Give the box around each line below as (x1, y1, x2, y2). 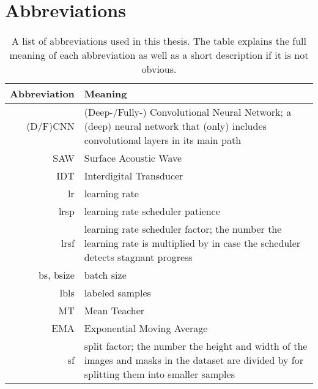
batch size (84, 268, 127, 282)
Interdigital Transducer (84, 168, 183, 183)
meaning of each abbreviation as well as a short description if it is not (9, 48, 309, 62)
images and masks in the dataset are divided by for (84, 353, 304, 368)
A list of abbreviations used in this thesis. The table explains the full (11, 34, 307, 48)
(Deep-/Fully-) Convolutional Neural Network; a (84, 105, 292, 119)
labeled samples (84, 285, 151, 300)
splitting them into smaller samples (84, 367, 235, 382)
